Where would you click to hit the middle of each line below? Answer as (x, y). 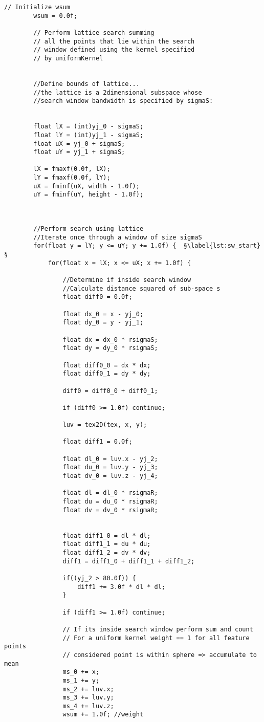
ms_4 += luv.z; (88, 706)
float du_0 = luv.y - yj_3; (110, 467)
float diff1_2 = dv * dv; (107, 553)
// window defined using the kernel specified (114, 50)
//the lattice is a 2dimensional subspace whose (118, 92)
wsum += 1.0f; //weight (103, 715)
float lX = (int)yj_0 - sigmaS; (89, 127)
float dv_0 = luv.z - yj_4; (110, 476)
